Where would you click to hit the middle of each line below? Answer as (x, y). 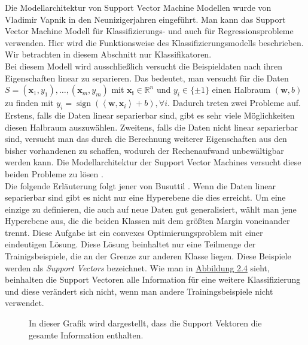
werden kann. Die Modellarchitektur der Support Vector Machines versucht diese (153, 162)
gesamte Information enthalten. (86, 335)
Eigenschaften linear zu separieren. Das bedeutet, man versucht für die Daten (147, 78)
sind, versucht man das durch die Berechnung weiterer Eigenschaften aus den (146, 139)
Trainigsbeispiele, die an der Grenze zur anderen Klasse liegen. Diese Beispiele (148, 256)
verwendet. (25, 303)
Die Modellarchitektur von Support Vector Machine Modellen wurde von (138, 7)
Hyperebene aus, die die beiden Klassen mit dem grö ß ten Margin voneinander (147, 221)
